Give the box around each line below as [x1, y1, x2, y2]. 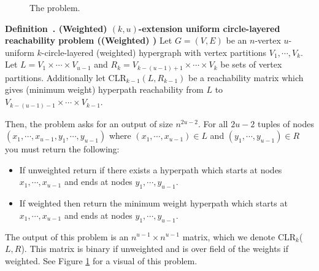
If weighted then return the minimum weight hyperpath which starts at [19, 197, 288, 210]
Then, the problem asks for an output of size [5, 117, 173, 130]
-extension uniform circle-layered [138, 22, 280, 34]
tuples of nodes [257, 117, 314, 130]
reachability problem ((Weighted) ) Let [5, 34, 172, 47]
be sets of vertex [220, 58, 282, 71]
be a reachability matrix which [188, 71, 304, 84]
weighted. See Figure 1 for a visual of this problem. [5, 254, 198, 267]
